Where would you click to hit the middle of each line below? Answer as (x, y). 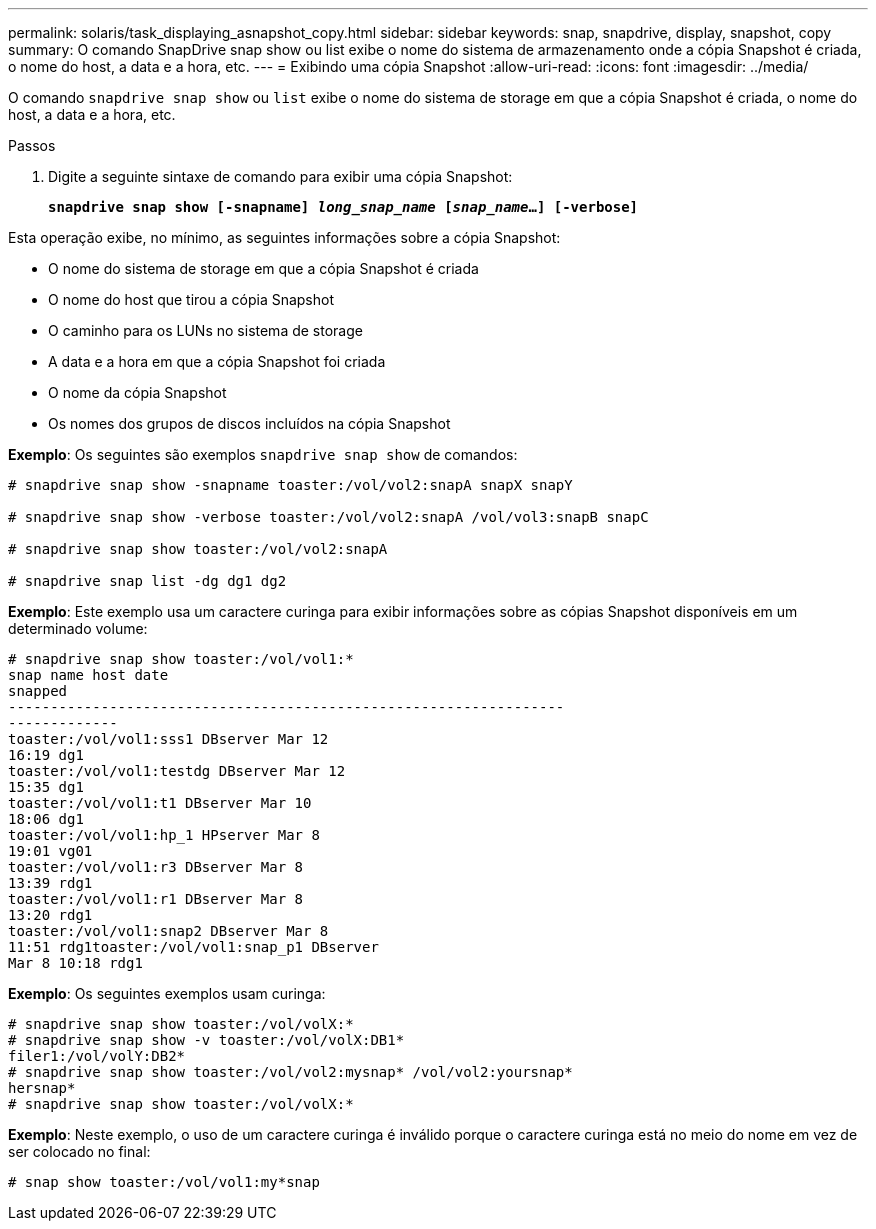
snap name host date (88, 675)
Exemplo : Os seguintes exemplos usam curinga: (167, 993)
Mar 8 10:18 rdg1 (75, 963)
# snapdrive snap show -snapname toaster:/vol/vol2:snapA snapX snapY (290, 485)
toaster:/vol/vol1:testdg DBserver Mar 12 (177, 771)
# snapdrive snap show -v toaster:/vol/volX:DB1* (206, 1040)
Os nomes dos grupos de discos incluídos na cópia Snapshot (249, 423)
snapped (38, 691)
